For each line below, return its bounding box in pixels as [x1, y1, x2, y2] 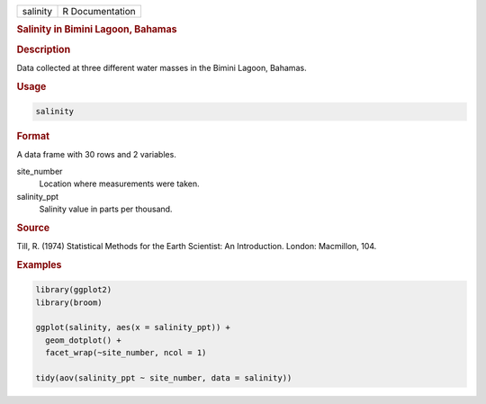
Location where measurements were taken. [39, 178, 200, 189]
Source [16, 221, 50, 234]
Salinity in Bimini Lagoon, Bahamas [16, 23, 177, 36]
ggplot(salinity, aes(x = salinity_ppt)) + [35, 322, 231, 333]
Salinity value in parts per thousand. [39, 203, 173, 214]
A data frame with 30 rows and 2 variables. [16, 149, 177, 160]
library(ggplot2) [35, 284, 112, 295]
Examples [16, 258, 62, 271]
